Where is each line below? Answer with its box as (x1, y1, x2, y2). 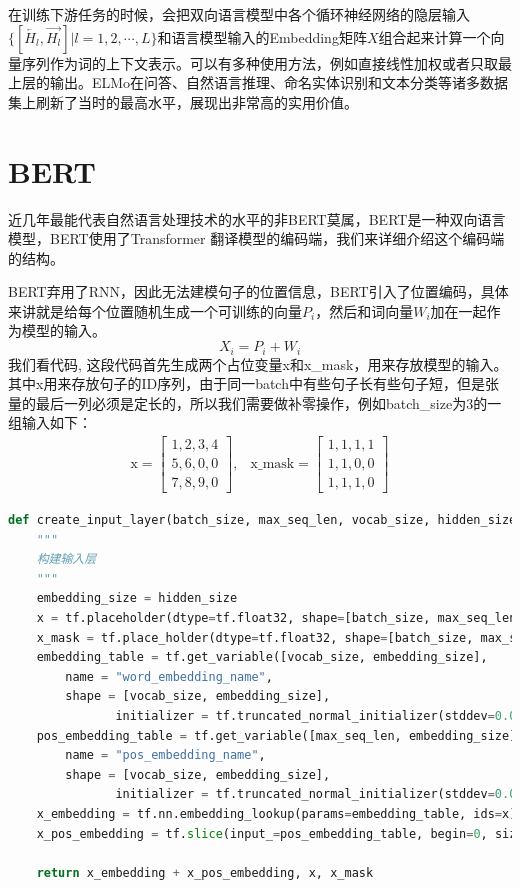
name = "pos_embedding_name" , (65, 748, 266, 763)
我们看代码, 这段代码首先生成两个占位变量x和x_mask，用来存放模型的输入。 (8, 353, 508, 374)
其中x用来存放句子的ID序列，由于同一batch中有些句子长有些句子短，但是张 (8, 373, 499, 394)
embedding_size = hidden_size (36, 591, 238, 606)
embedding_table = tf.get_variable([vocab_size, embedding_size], (36, 650, 488, 665)
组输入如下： (8, 412, 92, 433)
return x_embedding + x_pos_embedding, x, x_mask (36, 865, 374, 880)
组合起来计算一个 (378, 26, 491, 47)
